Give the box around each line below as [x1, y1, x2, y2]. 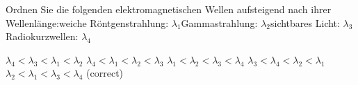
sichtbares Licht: [270, 15, 340, 30]
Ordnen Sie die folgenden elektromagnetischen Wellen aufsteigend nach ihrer [6, 2, 332, 16]
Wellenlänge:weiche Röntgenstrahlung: [6, 15, 169, 30]
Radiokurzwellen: [6, 29, 79, 44]
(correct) [86, 66, 124, 80]
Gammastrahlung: [181, 15, 258, 30]
